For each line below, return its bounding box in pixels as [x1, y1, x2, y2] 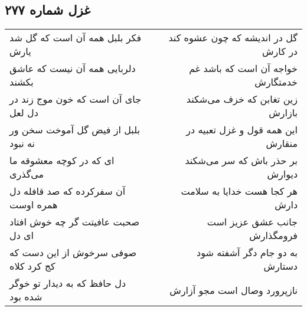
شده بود [9, 290, 43, 304]
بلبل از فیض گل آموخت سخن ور [9, 123, 140, 137]
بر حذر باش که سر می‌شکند [185, 153, 298, 168]
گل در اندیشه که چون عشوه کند [168, 31, 298, 45]
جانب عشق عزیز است [207, 215, 298, 229]
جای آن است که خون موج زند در [9, 92, 142, 106]
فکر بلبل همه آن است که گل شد [9, 31, 142, 45]
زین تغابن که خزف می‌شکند [186, 92, 298, 106]
